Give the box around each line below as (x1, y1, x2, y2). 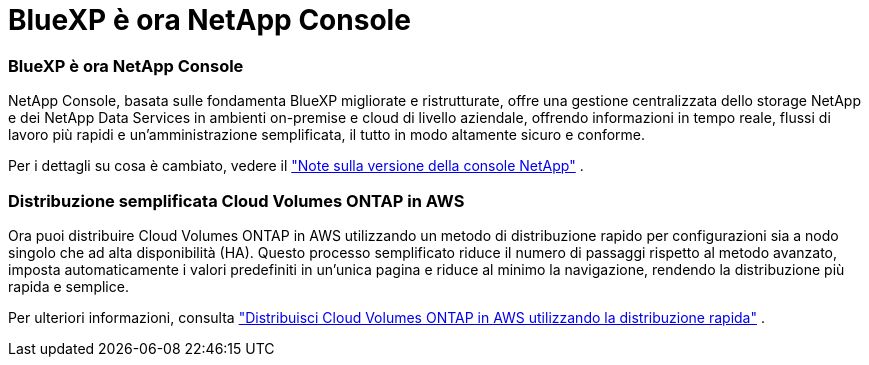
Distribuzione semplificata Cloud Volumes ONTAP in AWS (8, 190, 465, 211)
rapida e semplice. (8, 277, 129, 295)
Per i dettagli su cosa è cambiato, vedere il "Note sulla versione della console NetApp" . (8, 157, 584, 175)
